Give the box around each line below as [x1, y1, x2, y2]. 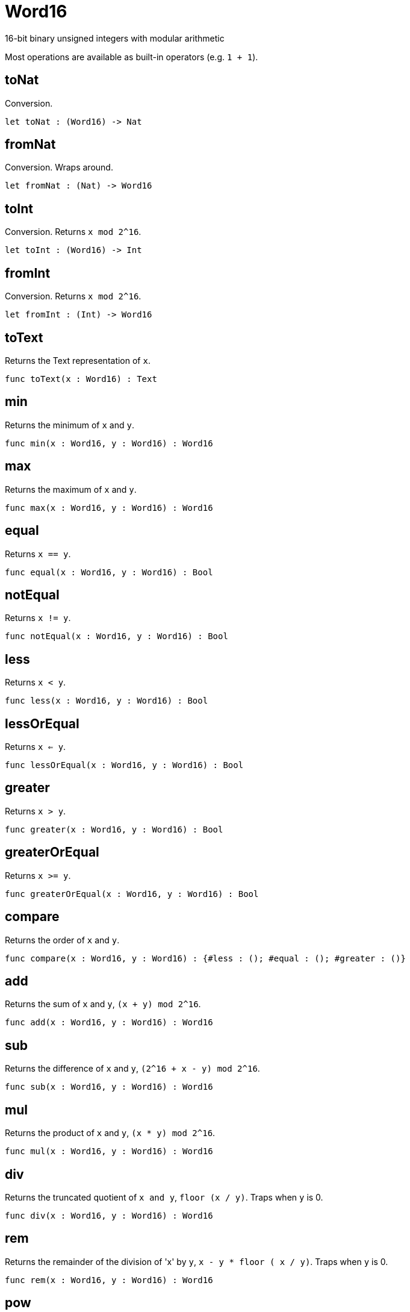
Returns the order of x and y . [5, 934, 120, 945]
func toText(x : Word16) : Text [5, 373, 157, 384]
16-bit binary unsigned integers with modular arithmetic [5, 33, 225, 43]
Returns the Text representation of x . [5, 355, 151, 366]
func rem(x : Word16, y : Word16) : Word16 [5, 1275, 213, 1285]
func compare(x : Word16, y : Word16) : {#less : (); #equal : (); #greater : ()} [5, 953, 406, 963]
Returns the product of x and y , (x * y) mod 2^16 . [5, 1128, 216, 1139]
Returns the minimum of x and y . [5, 419, 134, 430]
